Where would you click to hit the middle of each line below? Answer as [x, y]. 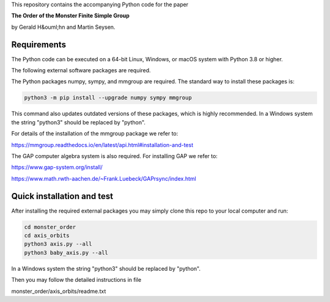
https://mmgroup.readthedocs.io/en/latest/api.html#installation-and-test [102, 145]
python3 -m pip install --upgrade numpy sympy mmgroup [108, 98]
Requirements [39, 44]
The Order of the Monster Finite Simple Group [70, 16]
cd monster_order [50, 227]
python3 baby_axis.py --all [66, 252]
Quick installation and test [62, 196]
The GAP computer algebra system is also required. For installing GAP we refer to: [115, 156]
